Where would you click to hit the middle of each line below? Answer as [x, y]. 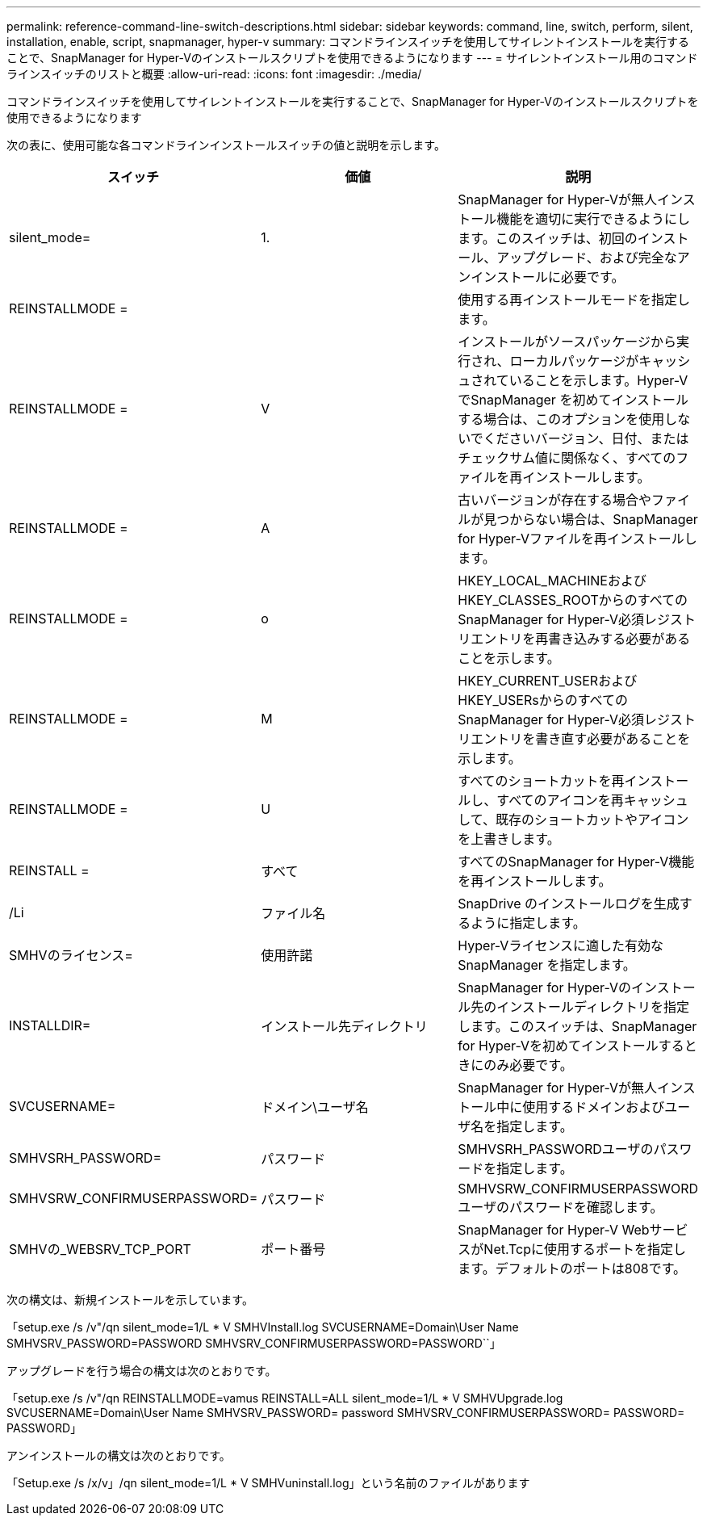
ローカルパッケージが [574, 361]
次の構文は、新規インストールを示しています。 [130, 1300]
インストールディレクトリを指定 [593, 1007]
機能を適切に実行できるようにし [594, 219]
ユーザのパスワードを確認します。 [561, 1207]
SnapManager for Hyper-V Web [554, 1230]
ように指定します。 [528, 923]
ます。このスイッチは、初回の [548, 238]
